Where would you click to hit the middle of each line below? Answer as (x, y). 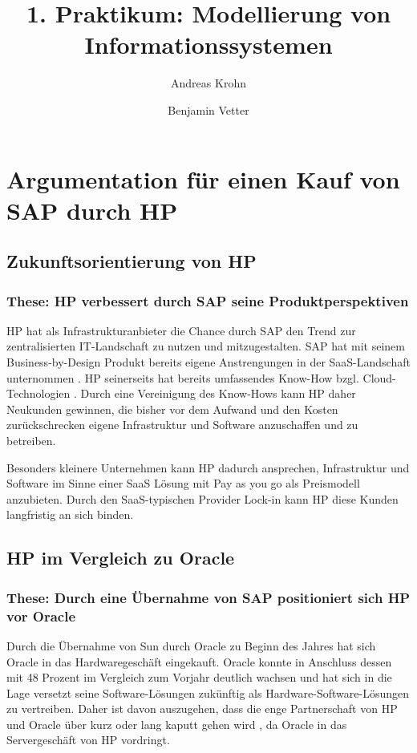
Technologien (38, 393)
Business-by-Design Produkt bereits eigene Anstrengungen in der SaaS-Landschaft (208, 362)
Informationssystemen (208, 45)
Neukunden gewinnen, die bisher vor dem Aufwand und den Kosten (172, 409)
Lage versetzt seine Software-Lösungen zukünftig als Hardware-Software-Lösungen (208, 692)
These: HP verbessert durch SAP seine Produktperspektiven (208, 300)
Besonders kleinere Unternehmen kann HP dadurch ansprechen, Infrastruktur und (208, 467)
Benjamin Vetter (208, 109)
